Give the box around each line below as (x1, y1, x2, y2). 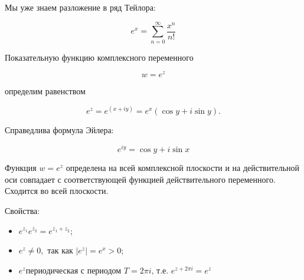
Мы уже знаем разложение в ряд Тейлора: (5, 1, 156, 13)
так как (47, 247, 73, 256)
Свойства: (5, 204, 40, 216)
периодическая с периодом (25, 266, 122, 275)
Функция (5, 162, 37, 174)
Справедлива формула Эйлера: (5, 124, 114, 136)
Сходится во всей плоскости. (5, 185, 109, 197)
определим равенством (5, 85, 86, 97)
